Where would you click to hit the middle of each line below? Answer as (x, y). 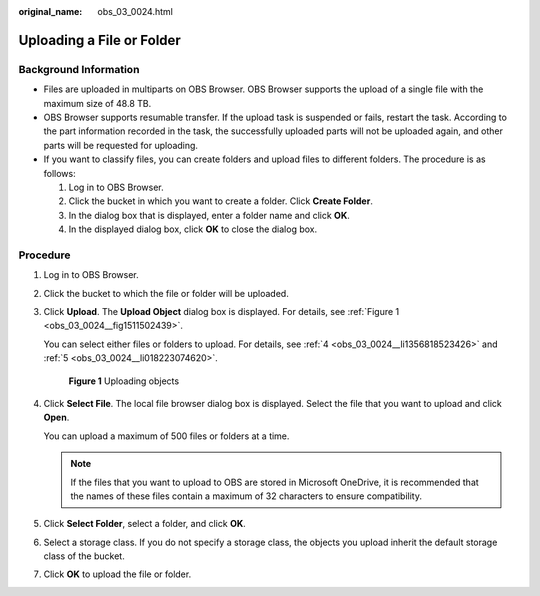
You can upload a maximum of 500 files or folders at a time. (166, 436)
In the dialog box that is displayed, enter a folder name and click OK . (209, 215)
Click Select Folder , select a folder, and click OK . (145, 524)
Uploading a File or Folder (100, 40)
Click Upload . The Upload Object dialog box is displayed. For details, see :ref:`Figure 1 (221, 311)
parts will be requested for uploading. (121, 145)
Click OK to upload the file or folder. (117, 574)
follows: (59, 173)
